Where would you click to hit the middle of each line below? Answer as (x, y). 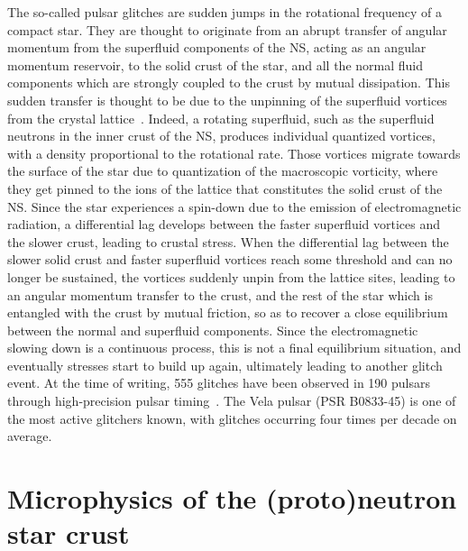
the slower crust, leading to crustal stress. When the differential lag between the (228, 241)
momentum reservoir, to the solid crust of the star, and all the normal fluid (215, 64)
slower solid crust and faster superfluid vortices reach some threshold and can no (230, 259)
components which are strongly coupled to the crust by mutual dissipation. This (229, 83)
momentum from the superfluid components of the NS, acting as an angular (217, 47)
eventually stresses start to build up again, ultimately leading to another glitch (225, 365)
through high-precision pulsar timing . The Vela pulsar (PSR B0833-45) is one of (232, 401)
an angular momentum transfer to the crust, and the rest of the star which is (220, 294)
